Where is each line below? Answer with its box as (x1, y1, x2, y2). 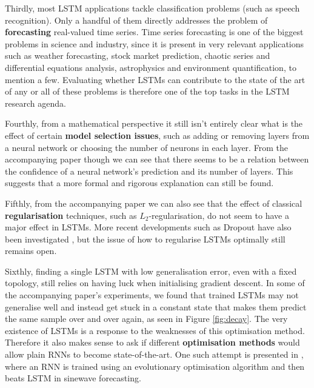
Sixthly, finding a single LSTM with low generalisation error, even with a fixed (5, 264, 297, 277)
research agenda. (5, 96, 66, 109)
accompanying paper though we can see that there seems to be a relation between (5, 153, 309, 166)
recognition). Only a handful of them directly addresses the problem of (5, 13, 268, 26)
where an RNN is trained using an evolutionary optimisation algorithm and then (5, 360, 305, 372)
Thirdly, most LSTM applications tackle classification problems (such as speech (5, 2, 300, 14)
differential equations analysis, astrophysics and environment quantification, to (5, 61, 296, 73)
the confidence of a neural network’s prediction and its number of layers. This (5, 164, 293, 177)
